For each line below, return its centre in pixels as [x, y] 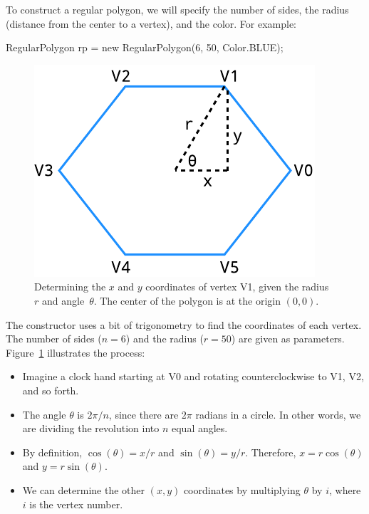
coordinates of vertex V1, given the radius [237, 287]
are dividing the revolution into [91, 428]
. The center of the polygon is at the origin [187, 300]
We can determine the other [83, 489]
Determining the [70, 287]
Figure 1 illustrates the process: [76, 352]
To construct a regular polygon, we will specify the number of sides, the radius [177, 9]
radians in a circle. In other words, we [278, 414]
